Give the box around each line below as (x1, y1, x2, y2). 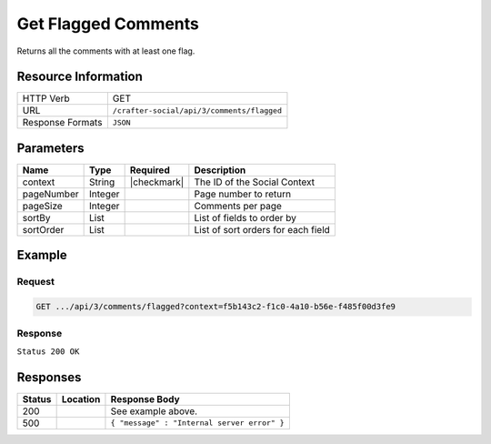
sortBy (22, 211, 51, 224)
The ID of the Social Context (194, 176, 316, 188)
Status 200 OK (16, 346, 80, 357)
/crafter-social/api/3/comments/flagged (112, 106, 282, 116)
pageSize (22, 199, 63, 212)
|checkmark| (129, 176, 185, 188)
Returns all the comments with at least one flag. (16, 45, 195, 56)
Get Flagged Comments (16, 14, 200, 34)
